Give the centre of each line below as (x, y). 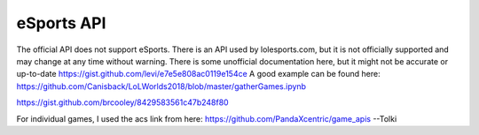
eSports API (61, 23)
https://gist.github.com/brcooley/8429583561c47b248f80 (123, 102)
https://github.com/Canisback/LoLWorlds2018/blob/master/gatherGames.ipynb (161, 86)
